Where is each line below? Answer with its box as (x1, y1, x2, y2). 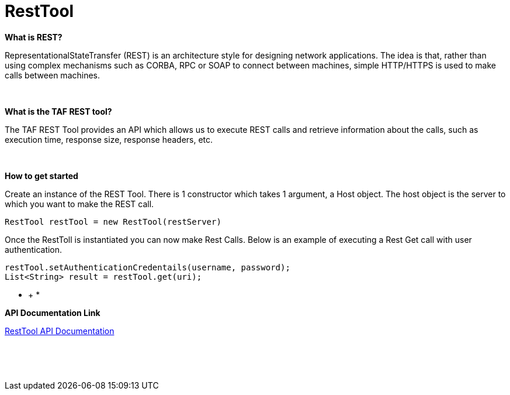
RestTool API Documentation (5, 325, 115, 336)
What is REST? (5, 32, 63, 42)
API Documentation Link (5, 307, 100, 318)
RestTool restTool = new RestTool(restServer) (5, 217, 221, 226)
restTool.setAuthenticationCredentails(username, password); (5, 262, 290, 272)
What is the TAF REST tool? (5, 106, 112, 116)
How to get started (5, 170, 78, 181)
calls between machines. (5, 70, 100, 80)
